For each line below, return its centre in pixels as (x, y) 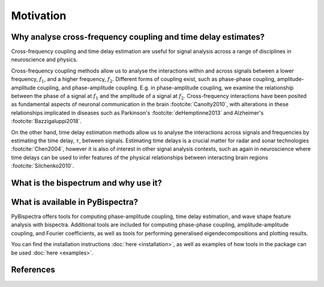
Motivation (39, 16)
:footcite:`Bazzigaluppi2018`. (46, 121)
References (33, 270)
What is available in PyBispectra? (74, 202)
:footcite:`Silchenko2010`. (43, 166)
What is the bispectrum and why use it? (86, 183)
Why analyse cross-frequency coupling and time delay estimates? (138, 37)
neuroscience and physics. (44, 59)
